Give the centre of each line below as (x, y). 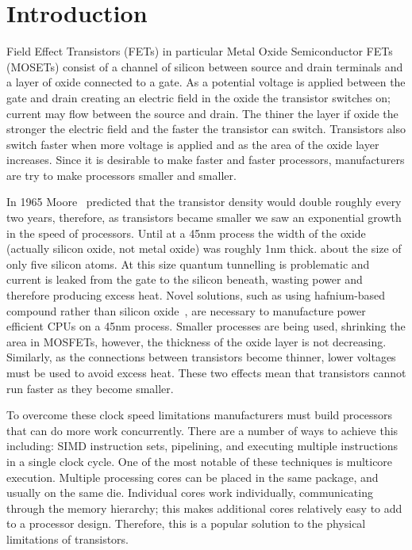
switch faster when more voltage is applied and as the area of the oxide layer (193, 144)
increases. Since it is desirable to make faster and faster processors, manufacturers (206, 160)
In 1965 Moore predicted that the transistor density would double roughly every (204, 202)
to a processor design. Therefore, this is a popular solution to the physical (186, 523)
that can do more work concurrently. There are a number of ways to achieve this (202, 430)
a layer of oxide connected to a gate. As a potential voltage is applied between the (206, 82)
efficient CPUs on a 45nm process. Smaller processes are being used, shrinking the (206, 326)
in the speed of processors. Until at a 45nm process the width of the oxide (186, 233)
